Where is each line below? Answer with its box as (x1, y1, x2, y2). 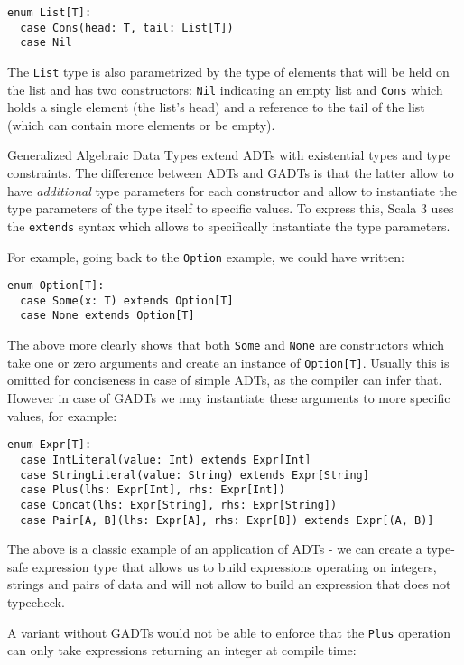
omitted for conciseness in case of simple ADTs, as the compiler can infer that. (7, 370, 442, 389)
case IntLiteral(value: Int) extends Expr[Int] (20, 453, 311, 466)
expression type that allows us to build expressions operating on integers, (32, 557, 437, 576)
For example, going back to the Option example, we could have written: (7, 247, 404, 266)
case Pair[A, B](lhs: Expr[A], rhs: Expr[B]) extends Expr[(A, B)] (20, 513, 434, 527)
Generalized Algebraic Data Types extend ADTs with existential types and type (7, 145, 451, 164)
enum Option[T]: (7, 279, 105, 293)
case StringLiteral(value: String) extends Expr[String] (20, 468, 369, 482)
